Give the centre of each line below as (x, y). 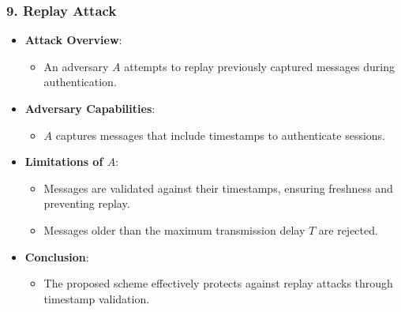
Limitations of (64, 162)
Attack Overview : (73, 40)
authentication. (80, 82)
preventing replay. (87, 203)
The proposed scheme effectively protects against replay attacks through (218, 283)
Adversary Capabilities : (90, 108)
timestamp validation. (97, 298)
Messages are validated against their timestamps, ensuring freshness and (218, 188)
